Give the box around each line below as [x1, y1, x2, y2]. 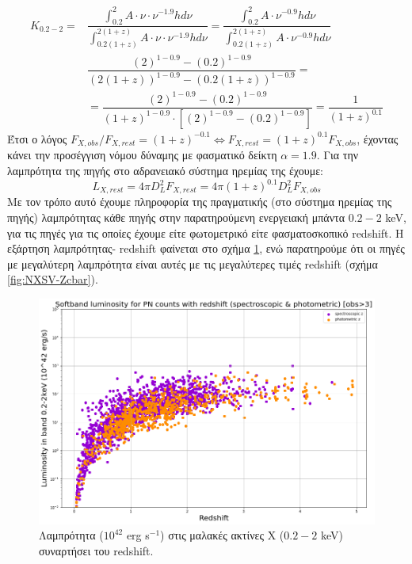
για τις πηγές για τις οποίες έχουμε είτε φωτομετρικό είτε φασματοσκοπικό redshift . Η [7, 224, 404, 241]
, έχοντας [357, 130, 399, 147]
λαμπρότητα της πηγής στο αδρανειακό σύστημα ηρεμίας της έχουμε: [7, 162, 323, 178]
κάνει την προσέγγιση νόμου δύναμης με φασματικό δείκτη [7, 147, 277, 163]
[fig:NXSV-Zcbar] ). [7, 271, 98, 288]
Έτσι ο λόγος [7, 130, 67, 147]
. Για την [316, 147, 359, 163]
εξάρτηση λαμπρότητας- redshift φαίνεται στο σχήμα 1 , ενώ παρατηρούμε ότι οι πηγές [7, 240, 405, 257]
